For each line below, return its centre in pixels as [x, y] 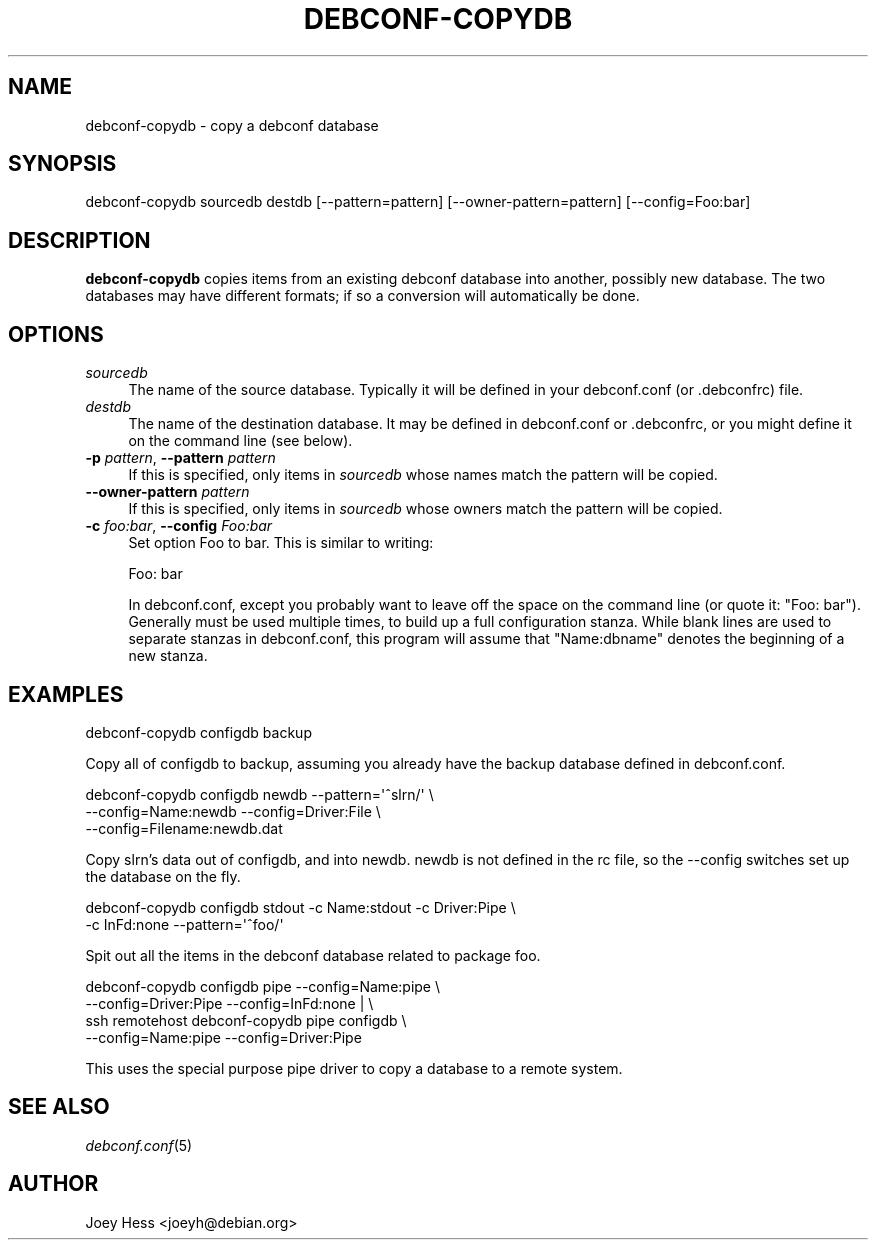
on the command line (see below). [240, 441]
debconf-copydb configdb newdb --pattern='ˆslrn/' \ [259, 794]
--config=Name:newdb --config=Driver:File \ [233, 811]
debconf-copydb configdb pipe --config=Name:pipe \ [263, 986]
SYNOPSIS [62, 164]
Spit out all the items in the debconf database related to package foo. [313, 955]
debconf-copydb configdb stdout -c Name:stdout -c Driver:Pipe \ [300, 907]
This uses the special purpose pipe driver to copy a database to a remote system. [354, 1068]
